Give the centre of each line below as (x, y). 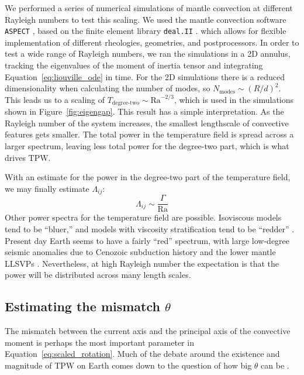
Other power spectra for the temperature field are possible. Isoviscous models (143, 217)
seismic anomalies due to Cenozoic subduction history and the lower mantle (140, 252)
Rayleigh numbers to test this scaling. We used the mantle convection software (146, 19)
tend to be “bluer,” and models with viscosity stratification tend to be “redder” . (150, 228)
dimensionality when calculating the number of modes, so (108, 88)
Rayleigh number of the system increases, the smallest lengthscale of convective (147, 123)
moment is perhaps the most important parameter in (99, 342)
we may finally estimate (47, 188)
